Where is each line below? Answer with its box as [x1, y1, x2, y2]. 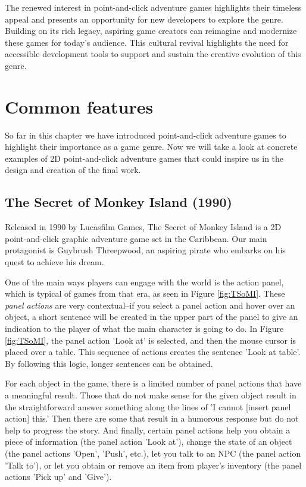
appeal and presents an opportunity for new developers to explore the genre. [5, 12, 283, 25]
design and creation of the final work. [5, 164, 141, 176]
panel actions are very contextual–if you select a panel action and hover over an [5, 299, 295, 311]
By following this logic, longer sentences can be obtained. [5, 357, 213, 369]
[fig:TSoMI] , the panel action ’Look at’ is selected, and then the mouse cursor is [5, 334, 296, 346]
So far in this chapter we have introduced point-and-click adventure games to [5, 128, 286, 141]
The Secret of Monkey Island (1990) [5, 193, 232, 211]
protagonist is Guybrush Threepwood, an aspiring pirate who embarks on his [5, 244, 286, 256]
